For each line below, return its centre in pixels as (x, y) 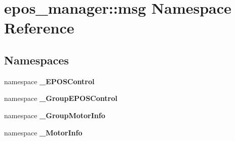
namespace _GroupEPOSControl (61, 98)
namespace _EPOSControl (49, 81)
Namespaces (36, 60)
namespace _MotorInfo (43, 132)
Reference (39, 28)
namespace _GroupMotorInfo (55, 115)
